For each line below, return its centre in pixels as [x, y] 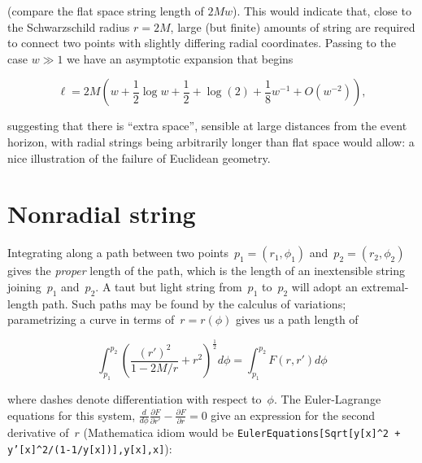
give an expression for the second [293, 415]
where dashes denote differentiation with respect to [135, 398]
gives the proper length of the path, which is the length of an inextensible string [206, 271]
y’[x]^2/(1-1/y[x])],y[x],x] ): [90, 449]
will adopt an [324, 286]
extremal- [385, 286]
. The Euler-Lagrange [327, 398]
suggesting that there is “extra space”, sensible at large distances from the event [207, 126]
